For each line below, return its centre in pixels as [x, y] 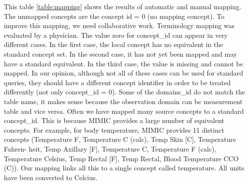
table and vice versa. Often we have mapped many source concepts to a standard [124, 111]
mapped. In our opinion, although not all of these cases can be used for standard [124, 73]
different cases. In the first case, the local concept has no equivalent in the [114, 44]
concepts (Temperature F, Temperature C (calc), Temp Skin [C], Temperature [120, 139]
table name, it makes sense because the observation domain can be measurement [123, 101]
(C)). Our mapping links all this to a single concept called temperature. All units [124, 168]
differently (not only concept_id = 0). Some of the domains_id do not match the [124, 92]
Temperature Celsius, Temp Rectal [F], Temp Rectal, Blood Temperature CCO [121, 158]
